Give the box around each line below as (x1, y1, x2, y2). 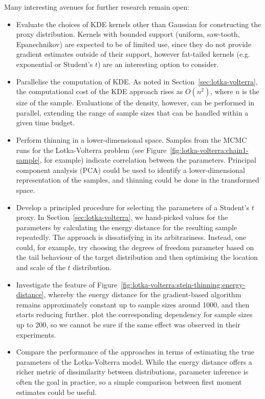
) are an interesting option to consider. (98, 58, 219, 69)
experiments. (16, 329, 56, 340)
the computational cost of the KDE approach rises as (16, 86, 183, 97)
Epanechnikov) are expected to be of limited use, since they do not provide (16, 38, 252, 49)
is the (242, 86, 259, 97)
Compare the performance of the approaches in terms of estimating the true (16, 346, 254, 357)
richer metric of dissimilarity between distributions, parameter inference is (16, 366, 249, 377)
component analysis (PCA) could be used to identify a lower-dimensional (16, 164, 245, 175)
